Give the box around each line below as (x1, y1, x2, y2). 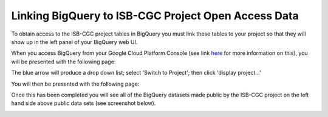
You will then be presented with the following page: (11, 80, 140, 87)
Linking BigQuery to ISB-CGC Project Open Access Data (11, 9, 299, 22)
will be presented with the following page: (11, 58, 116, 65)
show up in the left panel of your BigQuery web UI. (11, 38, 138, 45)
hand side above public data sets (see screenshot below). (11, 100, 156, 107)
